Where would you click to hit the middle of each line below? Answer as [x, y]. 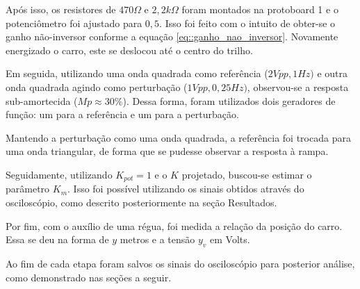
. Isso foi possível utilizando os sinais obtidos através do [186, 189]
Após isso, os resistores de [61, 9]
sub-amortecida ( [42, 100]
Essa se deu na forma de [57, 239]
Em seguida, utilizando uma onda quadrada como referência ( [137, 73]
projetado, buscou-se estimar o [247, 174]
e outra [333, 73]
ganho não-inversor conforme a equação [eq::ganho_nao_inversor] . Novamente [172, 36]
